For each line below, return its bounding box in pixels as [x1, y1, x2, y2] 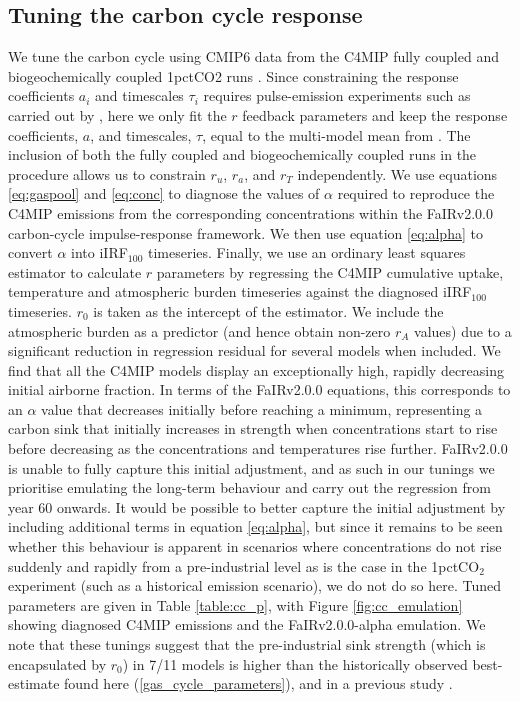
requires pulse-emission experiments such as [203, 85, 471, 106]
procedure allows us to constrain [8, 163, 206, 184]
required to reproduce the [337, 183, 495, 204]
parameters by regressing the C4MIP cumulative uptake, [156, 261, 504, 282]
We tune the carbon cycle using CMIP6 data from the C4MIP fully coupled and [8, 46, 499, 67]
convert [8, 242, 53, 263]
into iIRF [71, 242, 128, 263]
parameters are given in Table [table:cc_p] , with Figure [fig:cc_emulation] [8, 594, 463, 615]
